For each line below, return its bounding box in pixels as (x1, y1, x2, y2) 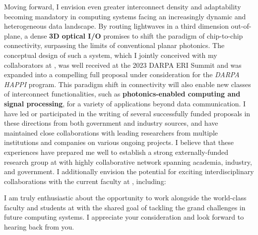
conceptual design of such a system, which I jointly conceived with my (4, 49, 217, 60)
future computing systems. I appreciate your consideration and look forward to (4, 212, 244, 222)
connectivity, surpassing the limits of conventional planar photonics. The (4, 40, 225, 50)
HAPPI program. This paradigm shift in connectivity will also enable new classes (4, 79, 251, 89)
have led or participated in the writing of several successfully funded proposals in (4, 108, 251, 118)
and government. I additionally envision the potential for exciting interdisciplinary (4, 166, 254, 177)
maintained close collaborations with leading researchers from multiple (4, 127, 218, 138)
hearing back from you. (4, 222, 74, 232)
